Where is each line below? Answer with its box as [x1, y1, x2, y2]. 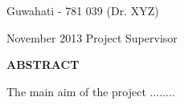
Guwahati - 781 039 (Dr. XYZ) [6, 2, 159, 18]
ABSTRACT [6, 56, 80, 73]
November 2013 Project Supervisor [6, 29, 178, 46]
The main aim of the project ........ [6, 83, 175, 99]
